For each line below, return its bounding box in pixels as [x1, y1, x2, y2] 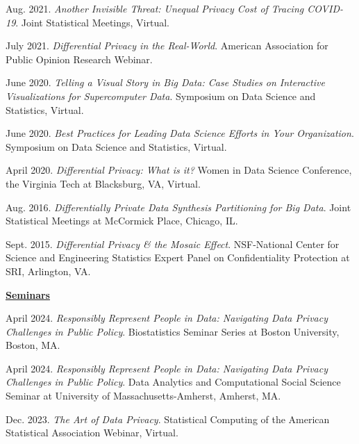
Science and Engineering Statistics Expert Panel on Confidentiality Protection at [6, 250, 350, 265]
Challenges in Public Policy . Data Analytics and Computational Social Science [6, 375, 341, 389]
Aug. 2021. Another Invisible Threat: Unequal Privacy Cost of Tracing [6, 1, 304, 15]
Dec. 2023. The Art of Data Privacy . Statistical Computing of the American [6, 411, 330, 426]
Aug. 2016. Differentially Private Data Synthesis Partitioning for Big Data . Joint [6, 199, 351, 214]
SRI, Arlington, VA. [6, 263, 91, 278]
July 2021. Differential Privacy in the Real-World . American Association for [6, 38, 328, 53]
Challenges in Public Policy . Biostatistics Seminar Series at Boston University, [6, 324, 340, 338]
